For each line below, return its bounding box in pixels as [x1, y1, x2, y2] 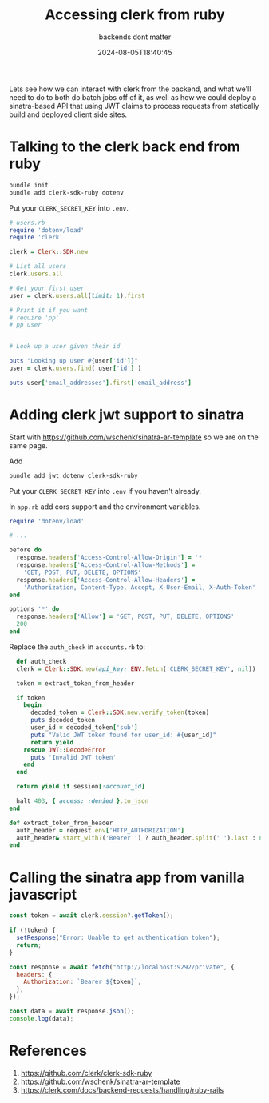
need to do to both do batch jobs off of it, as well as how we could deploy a [9, 92, 257, 102]
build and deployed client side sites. [9, 110, 127, 119]
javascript [9, 885, 77, 904]
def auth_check [16, 657, 67, 665]
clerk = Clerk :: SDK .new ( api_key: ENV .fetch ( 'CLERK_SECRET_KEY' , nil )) [16, 664, 256, 673]
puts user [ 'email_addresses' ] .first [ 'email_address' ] [9, 379, 192, 387]
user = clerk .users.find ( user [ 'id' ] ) [9, 364, 142, 372]
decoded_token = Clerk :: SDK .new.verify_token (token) [30, 708, 210, 717]
